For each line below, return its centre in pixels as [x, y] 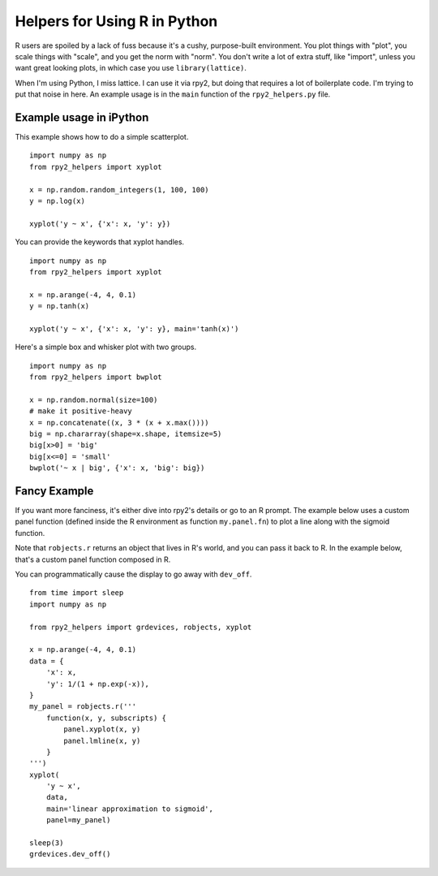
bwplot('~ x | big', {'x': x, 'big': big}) [117, 468]
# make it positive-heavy [81, 411]
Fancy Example [54, 491]
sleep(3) [47, 843]
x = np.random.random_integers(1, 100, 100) [120, 190]
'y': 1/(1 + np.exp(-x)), [98, 684]
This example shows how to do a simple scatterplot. [102, 137]
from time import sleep [77, 593]
